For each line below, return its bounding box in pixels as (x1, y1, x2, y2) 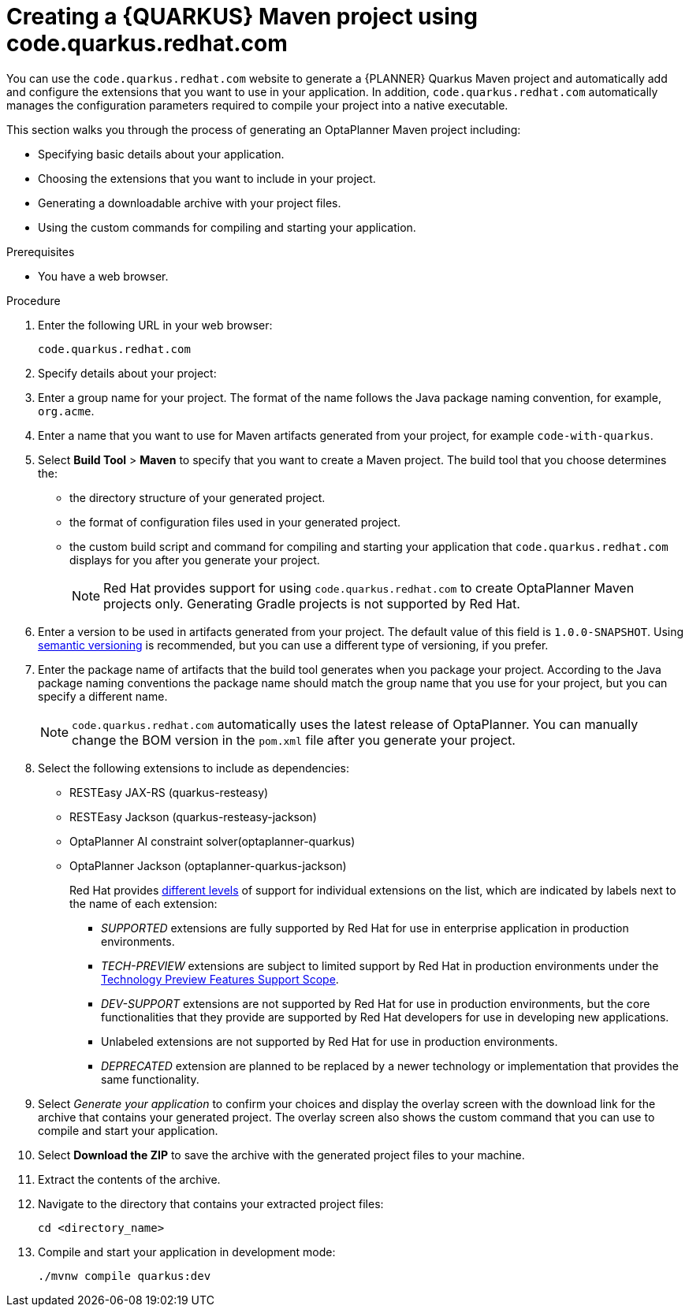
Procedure (6, 293, 61, 307)
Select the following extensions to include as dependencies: (38, 761, 350, 775)
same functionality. (101, 1072, 199, 1086)
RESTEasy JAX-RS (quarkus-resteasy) (69, 785, 269, 799)
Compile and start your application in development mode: (38, 1244, 336, 1259)
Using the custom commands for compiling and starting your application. (38, 220, 416, 234)
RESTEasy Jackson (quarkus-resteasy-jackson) (69, 809, 317, 824)
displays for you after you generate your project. (69, 552, 320, 567)
